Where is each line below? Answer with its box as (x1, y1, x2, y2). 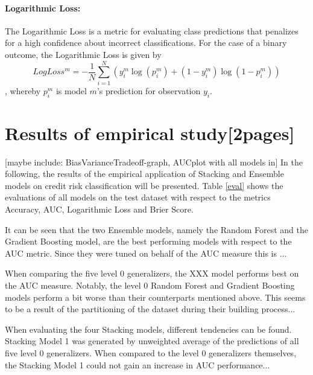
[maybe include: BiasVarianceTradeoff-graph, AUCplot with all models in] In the (5, 155, 303, 168)
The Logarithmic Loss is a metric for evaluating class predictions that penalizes (5, 24, 299, 37)
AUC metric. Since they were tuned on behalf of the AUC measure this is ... (5, 246, 287, 259)
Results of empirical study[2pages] (5, 120, 295, 145)
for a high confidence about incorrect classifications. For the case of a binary (5, 36, 287, 49)
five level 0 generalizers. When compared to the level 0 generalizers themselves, (5, 346, 297, 359)
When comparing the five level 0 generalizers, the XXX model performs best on (5, 267, 299, 280)
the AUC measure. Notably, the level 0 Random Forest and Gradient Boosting (5, 278, 295, 291)
